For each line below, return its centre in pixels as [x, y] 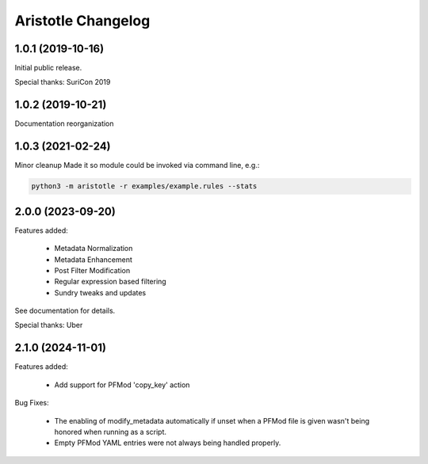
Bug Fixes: [32, 403]
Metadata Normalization [94, 249]
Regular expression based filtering [110, 282]
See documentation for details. [65, 311]
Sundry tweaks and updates [100, 292]
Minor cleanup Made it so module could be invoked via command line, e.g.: [137, 165]
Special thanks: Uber [49, 325]
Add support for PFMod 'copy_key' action [122, 385]
